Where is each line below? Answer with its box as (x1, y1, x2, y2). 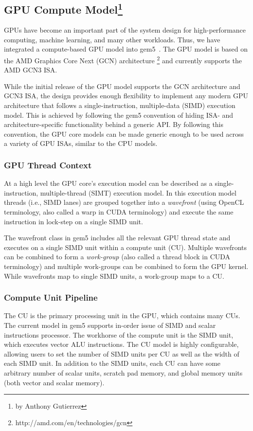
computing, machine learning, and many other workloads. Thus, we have (4, 34, 220, 44)
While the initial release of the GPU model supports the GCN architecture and (4, 81, 240, 91)
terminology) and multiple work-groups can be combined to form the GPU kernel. (4, 261, 249, 271)
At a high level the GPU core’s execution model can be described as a (4, 178, 213, 188)
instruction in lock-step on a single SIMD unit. (4, 216, 143, 226)
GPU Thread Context (4, 159, 92, 171)
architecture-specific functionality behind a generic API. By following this (4, 119, 224, 129)
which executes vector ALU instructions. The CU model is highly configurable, (4, 339, 239, 349)
